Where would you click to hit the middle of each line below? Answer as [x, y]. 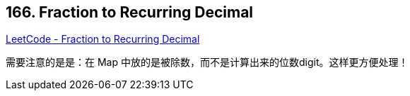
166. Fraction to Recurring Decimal [130, 12]
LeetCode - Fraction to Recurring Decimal [103, 39]
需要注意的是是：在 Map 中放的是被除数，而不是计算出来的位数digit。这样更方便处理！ [207, 62]
